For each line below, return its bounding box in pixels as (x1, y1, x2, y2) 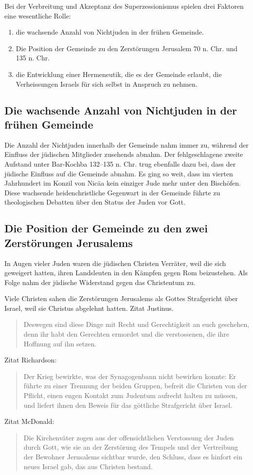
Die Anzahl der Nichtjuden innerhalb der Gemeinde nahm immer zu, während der (4, 139, 249, 150)
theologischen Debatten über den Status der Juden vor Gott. (4, 197, 186, 207)
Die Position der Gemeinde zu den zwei (4, 221, 208, 236)
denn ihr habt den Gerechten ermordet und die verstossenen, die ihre (23, 329, 229, 339)
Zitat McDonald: (4, 416, 54, 426)
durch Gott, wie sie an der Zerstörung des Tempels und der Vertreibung (23, 442, 238, 452)
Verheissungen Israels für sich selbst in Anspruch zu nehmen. (16, 78, 198, 89)
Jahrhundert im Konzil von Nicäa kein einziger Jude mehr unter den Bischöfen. (4, 178, 241, 188)
